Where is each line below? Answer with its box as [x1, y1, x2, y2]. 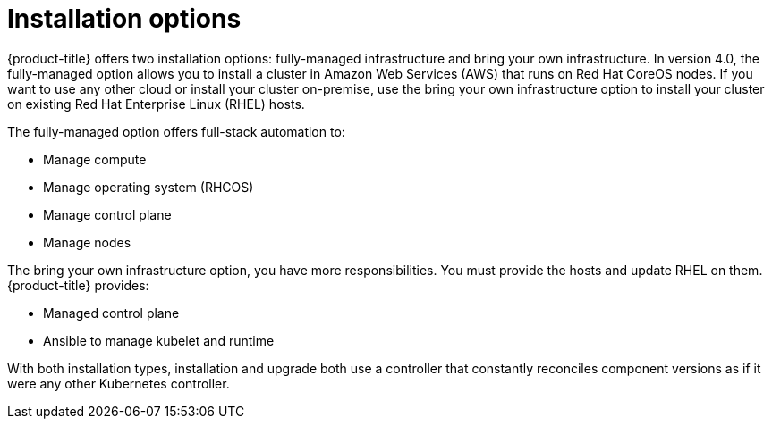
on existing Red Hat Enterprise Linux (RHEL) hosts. [7, 96, 305, 112]
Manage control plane [43, 206, 172, 222]
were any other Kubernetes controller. [7, 375, 230, 391]
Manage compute [43, 151, 147, 167]
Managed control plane [43, 305, 180, 321]
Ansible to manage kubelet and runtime [43, 332, 275, 348]
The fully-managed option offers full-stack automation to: [7, 123, 345, 139]
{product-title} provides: [7, 277, 149, 293]
